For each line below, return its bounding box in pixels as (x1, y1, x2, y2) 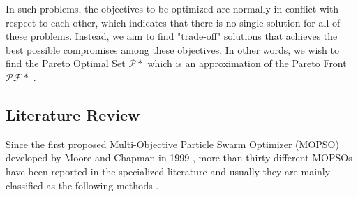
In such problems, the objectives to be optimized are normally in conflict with (6, 1, 339, 15)
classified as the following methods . (6, 177, 159, 192)
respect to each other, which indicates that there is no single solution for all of (6, 15, 341, 29)
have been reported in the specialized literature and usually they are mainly (6, 163, 331, 178)
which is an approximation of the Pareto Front (147, 56, 347, 71)
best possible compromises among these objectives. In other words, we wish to (6, 42, 339, 57)
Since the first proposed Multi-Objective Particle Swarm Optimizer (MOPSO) (6, 136, 339, 151)
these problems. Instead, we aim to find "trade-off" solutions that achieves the (6, 29, 338, 43)
